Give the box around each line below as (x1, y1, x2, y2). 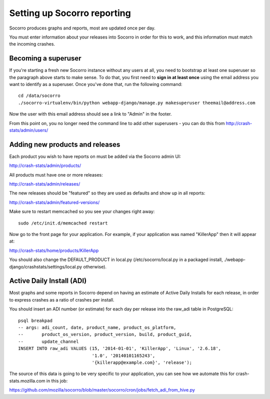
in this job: (46, 377, 68, 383)
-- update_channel (18, 338, 79, 344)
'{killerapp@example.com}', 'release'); (91, 359, 192, 365)
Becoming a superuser (9, 54, 82, 62)
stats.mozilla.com (9, 377, 45, 383)
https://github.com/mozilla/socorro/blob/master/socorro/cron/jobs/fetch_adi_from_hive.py (9, 387, 195, 393)
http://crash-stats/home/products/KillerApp (9, 247, 99, 253)
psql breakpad (18, 317, 52, 323)
